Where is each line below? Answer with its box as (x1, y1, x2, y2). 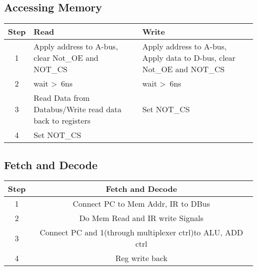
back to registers (34, 115, 90, 127)
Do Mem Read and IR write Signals (79, 212, 204, 224)
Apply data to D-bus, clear (142, 52, 236, 64)
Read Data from (34, 92, 90, 104)
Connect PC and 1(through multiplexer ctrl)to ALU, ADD (40, 226, 243, 238)
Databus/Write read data (34, 103, 122, 115)
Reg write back (115, 252, 168, 264)
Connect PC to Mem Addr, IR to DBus (73, 198, 210, 210)
